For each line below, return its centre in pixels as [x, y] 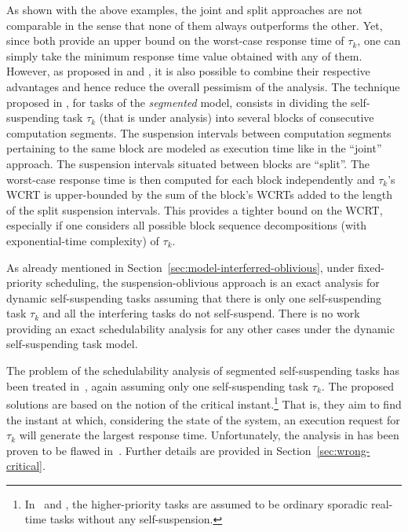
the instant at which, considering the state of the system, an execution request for [203, 419]
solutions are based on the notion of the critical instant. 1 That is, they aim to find [204, 403]
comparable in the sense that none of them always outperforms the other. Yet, [195, 25]
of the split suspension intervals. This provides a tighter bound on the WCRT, [195, 209]
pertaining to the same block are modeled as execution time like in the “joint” [194, 148]
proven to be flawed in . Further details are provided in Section [159, 450]
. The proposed [358, 385]
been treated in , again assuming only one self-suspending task [158, 385]
